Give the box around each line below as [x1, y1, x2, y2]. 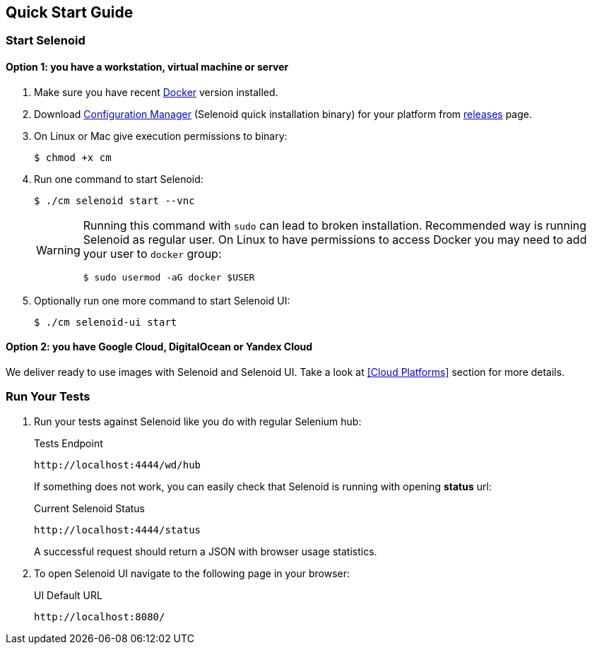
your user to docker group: [83, 246, 222, 261]
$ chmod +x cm [34, 151, 112, 163]
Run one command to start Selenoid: [34, 172, 203, 185]
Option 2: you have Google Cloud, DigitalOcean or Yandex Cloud [6, 341, 313, 353]
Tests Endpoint [34, 437, 103, 449]
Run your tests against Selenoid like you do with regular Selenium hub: [34, 415, 362, 427]
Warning [36, 243, 81, 258]
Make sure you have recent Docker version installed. [34, 85, 278, 98]
